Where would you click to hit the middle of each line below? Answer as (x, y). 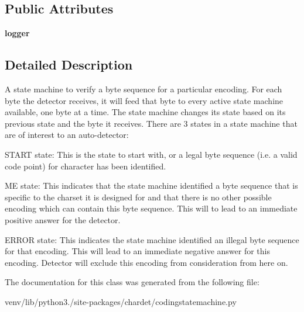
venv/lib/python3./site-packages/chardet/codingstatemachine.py (121, 301)
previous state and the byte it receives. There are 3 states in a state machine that (151, 123)
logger (17, 33)
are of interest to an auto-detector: (67, 135)
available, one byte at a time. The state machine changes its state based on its (145, 112)
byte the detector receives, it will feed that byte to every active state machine (144, 100)
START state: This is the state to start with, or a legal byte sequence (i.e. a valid (151, 154)
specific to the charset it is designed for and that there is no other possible (138, 197)
